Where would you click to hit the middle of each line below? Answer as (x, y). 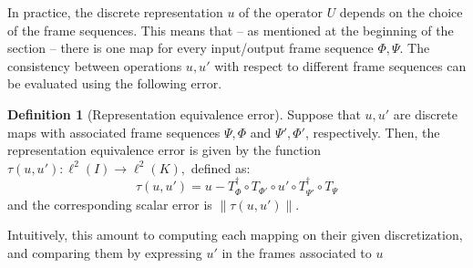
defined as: (221, 167)
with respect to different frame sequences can (340, 65)
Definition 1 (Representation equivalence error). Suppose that (184, 113)
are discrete (425, 113)
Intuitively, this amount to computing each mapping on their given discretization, (235, 235)
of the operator (281, 12)
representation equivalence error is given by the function (165, 150)
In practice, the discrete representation (115, 12)
